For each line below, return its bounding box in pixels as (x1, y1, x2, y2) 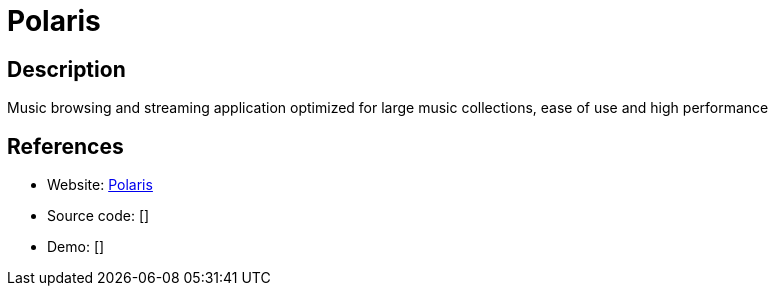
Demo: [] (47, 238, 105, 256)
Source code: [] (47, 207, 150, 225)
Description (7, 56, 126, 82)
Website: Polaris (47, 176, 153, 194)
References (7, 133, 124, 159)
